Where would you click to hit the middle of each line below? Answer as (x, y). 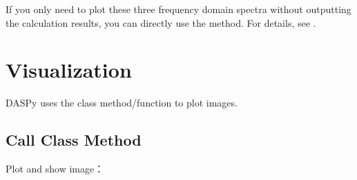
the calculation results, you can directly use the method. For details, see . (161, 22)
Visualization (69, 70)
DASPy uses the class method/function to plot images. (122, 103)
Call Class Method (74, 140)
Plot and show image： (55, 169)
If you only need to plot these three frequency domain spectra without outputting (178, 9)
